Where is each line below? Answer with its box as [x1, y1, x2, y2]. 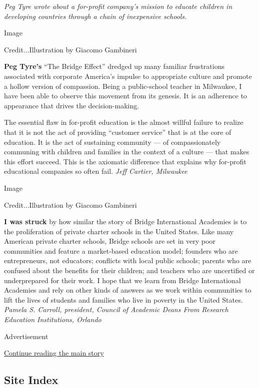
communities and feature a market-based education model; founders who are [4, 245, 238, 256]
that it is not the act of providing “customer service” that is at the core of [4, 126, 231, 137]
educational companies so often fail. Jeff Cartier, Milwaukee [4, 166, 187, 176]
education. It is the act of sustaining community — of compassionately [4, 136, 221, 147]
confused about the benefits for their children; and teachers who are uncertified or [4, 265, 255, 276]
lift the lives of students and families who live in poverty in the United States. [4, 294, 243, 305]
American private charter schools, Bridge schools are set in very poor [4, 236, 215, 246]
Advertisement [4, 331, 48, 341]
